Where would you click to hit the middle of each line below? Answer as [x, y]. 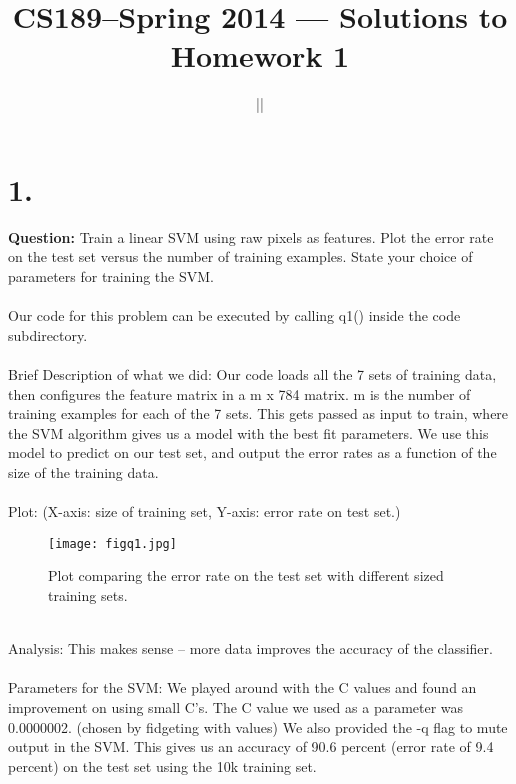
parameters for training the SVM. [111, 276]
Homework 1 [260, 55]
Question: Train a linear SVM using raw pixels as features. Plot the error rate [251, 236]
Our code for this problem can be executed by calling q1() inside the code [234, 315]
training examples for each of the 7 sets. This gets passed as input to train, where [258, 413]
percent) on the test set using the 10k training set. [162, 765]
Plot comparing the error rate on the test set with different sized [246, 575]
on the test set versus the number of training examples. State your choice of [240, 256]
